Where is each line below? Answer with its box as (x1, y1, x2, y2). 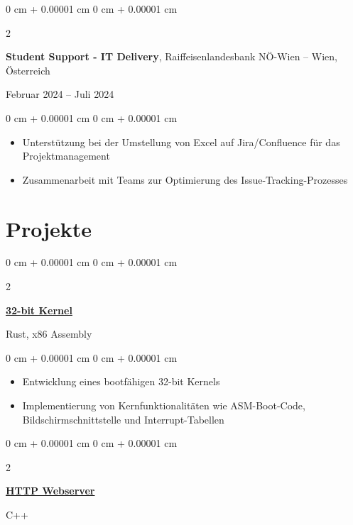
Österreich (6, 62, 50, 77)
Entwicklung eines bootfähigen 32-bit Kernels (22, 374, 220, 389)
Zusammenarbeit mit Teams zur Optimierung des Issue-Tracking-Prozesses (22, 172, 348, 187)
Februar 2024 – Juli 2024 (6, 87, 114, 101)
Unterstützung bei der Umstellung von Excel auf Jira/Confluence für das (22, 134, 340, 149)
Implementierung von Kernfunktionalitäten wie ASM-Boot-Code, (22, 398, 305, 413)
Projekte (6, 214, 92, 243)
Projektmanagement (22, 148, 110, 163)
